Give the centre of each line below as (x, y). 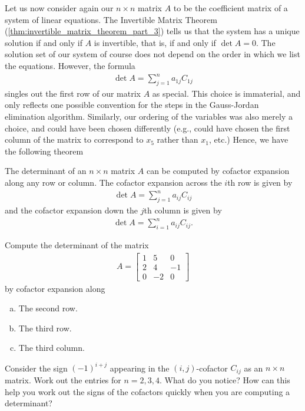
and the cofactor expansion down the (72, 210)
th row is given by (260, 183)
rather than (178, 139)
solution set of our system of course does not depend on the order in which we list (152, 54)
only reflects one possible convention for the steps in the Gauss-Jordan (132, 105)
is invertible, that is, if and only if (155, 42)
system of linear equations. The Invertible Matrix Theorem (111, 19)
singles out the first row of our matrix (73, 93)
